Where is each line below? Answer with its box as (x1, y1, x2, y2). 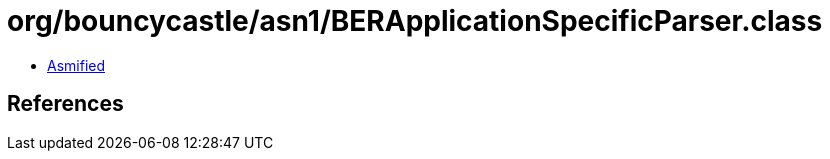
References (7, 91, 124, 117)
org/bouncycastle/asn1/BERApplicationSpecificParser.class (7, 4, 823, 38)
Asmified (47, 56, 106, 74)
